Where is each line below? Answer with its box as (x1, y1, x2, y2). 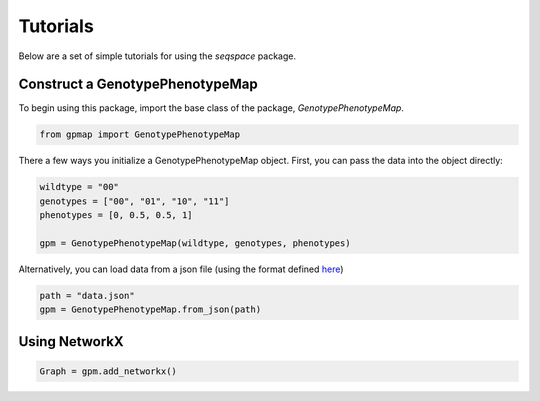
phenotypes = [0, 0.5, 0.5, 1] (39, 210, 194, 221)
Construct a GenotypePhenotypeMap (18, 76, 259, 93)
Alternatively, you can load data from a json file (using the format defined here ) (18, 263, 344, 275)
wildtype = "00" (39, 181, 120, 193)
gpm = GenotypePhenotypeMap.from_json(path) (39, 304, 262, 315)
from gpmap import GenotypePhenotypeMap (39, 129, 240, 140)
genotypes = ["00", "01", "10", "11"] (39, 195, 230, 207)
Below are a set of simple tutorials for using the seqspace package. (18, 50, 297, 62)
